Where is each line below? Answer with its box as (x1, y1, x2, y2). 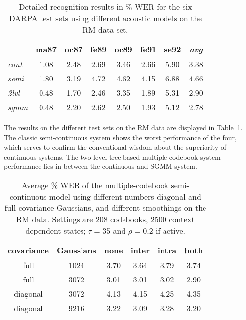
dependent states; (25, 224, 86, 236)
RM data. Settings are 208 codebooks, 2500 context (16, 213, 195, 225)
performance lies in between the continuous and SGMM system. (4, 161, 197, 171)
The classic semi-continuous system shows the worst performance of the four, (4, 132, 237, 142)
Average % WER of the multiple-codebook (21, 179, 169, 191)
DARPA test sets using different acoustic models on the (9, 12, 202, 24)
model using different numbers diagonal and (49, 190, 201, 202)
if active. (155, 224, 186, 236)
